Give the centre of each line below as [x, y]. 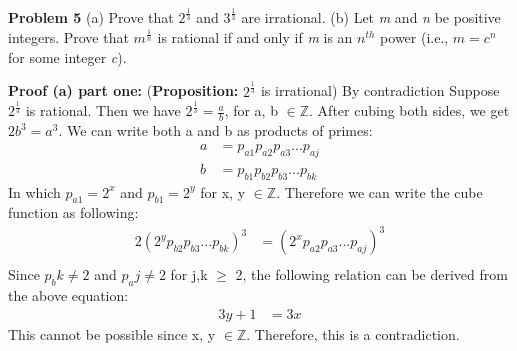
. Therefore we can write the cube [379, 191]
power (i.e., [414, 36]
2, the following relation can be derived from [371, 274]
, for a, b [251, 110]
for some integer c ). [67, 56]
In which [34, 191]
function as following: [73, 212]
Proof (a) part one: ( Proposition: [123, 90]
